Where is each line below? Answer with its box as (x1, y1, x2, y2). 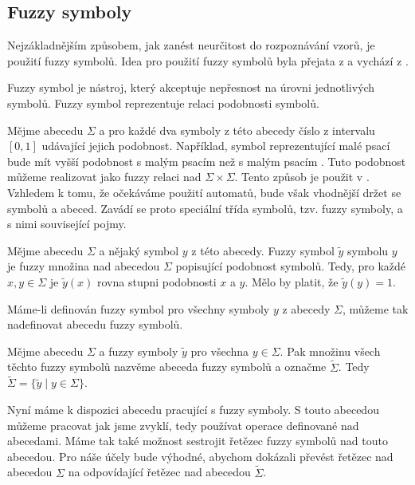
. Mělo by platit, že (245, 273, 339, 290)
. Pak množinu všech (280, 342, 381, 359)
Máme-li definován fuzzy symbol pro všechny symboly (7, 300, 270, 317)
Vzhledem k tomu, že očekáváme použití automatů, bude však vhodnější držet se (7, 183, 401, 200)
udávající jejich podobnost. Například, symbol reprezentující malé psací (41, 137, 390, 154)
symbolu (347, 242, 389, 258)
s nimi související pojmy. (7, 215, 127, 232)
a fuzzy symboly (99, 342, 178, 359)
